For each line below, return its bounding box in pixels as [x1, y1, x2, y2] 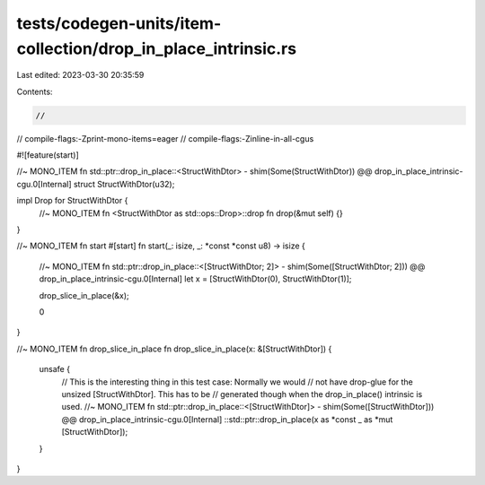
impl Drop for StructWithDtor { [16, 195, 128, 206]
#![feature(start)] [16, 150, 80, 160]
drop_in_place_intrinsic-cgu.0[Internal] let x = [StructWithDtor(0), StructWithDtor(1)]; [39, 273, 352, 284]
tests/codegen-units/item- [16, 13, 222, 33]
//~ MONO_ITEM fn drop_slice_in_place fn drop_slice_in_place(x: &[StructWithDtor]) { [16, 343, 332, 354]
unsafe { [39, 364, 71, 375]
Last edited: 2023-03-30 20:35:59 [16, 70, 145, 81]
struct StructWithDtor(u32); [73, 178, 175, 189]
